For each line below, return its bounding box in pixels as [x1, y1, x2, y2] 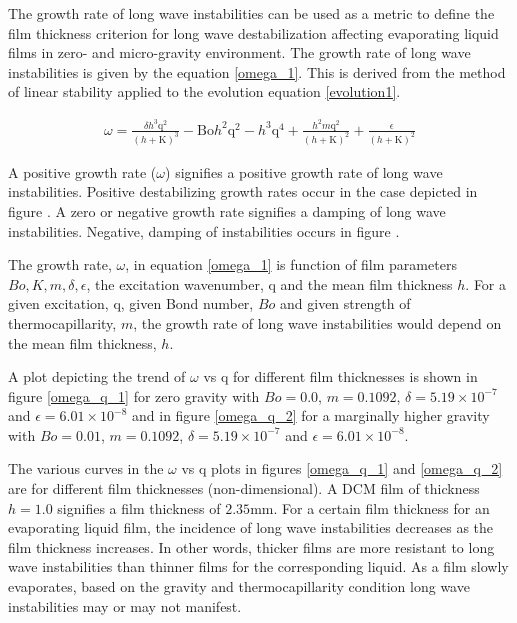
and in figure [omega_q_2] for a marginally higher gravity [132, 405, 490, 426]
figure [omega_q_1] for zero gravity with [8, 385, 260, 406]
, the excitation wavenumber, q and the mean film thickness [86, 273, 453, 294]
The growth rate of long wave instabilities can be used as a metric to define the [8, 3, 495, 23]
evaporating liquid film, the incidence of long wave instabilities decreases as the [8, 517, 493, 538]
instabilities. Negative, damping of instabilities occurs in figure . [8, 220, 400, 241]
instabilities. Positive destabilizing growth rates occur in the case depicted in [8, 181, 478, 202]
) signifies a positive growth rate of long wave [165, 161, 443, 182]
